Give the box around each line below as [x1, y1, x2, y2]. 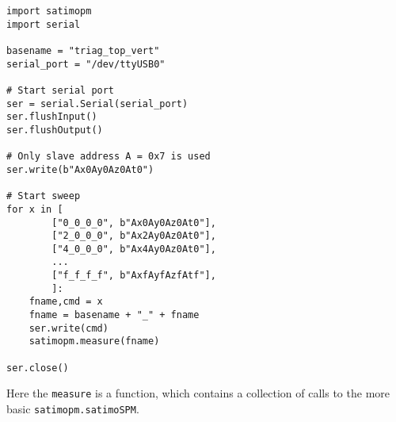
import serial [6, 18, 81, 30]
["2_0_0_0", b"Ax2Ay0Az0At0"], [51, 230, 216, 242]
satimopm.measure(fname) [29, 336, 160, 347]
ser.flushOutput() [6, 124, 103, 136]
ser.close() [6, 362, 69, 374]
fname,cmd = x [29, 296, 103, 308]
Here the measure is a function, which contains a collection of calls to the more [6, 385, 390, 401]
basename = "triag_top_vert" [6, 44, 160, 56]
